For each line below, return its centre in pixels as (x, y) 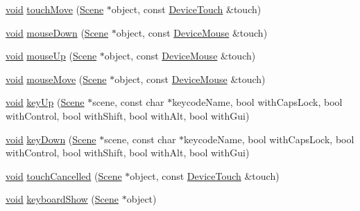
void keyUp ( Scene (45, 102)
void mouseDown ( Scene (57, 32)
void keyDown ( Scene (51, 139)
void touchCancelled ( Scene (64, 175)
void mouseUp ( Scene (51, 56)
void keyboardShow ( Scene (62, 199)
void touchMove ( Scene (55, 9)
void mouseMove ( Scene (56, 79)
